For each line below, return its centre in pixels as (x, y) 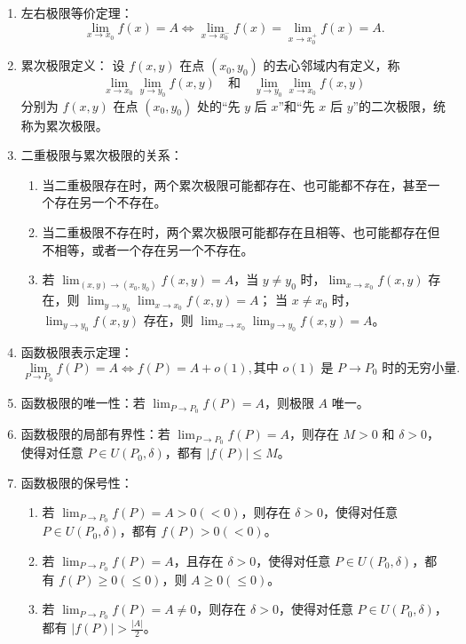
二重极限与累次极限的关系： (102, 155)
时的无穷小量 (419, 368)
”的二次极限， (393, 105)
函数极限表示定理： (77, 352)
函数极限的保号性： (77, 482)
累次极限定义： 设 (73, 65)
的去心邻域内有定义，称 (332, 65)
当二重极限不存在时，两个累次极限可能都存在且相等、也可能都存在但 (241, 231)
